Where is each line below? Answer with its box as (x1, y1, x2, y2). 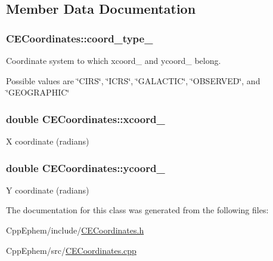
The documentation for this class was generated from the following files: (6, 204, 269, 216)
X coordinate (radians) (6, 135, 89, 147)
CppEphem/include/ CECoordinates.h (6, 224, 144, 236)
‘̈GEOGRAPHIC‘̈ (6, 86, 70, 99)
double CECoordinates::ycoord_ (6, 160, 165, 175)
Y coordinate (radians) (6, 183, 89, 196)
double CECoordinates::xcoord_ (6, 111, 165, 126)
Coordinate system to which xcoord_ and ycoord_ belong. (6, 54, 221, 66)
